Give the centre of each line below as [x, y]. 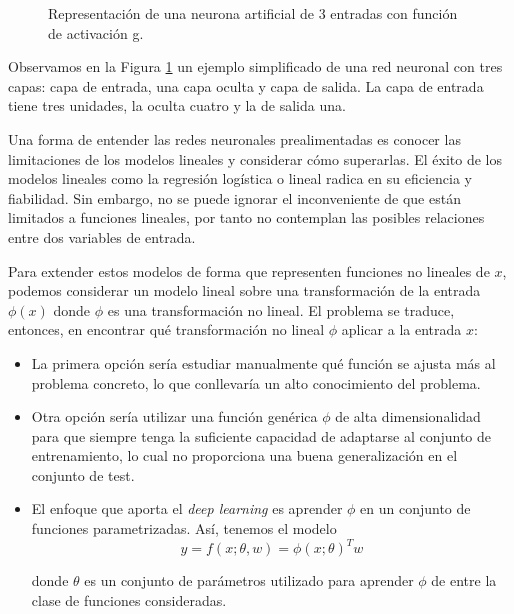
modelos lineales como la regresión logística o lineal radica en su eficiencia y [240, 178]
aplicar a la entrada [401, 329]
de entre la [464, 580]
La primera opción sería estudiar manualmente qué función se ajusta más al [263, 362]
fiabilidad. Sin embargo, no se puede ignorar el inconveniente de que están [234, 197]
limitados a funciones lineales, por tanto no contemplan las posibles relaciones [246, 217]
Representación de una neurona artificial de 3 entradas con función [253, 13]
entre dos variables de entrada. [102, 236]
